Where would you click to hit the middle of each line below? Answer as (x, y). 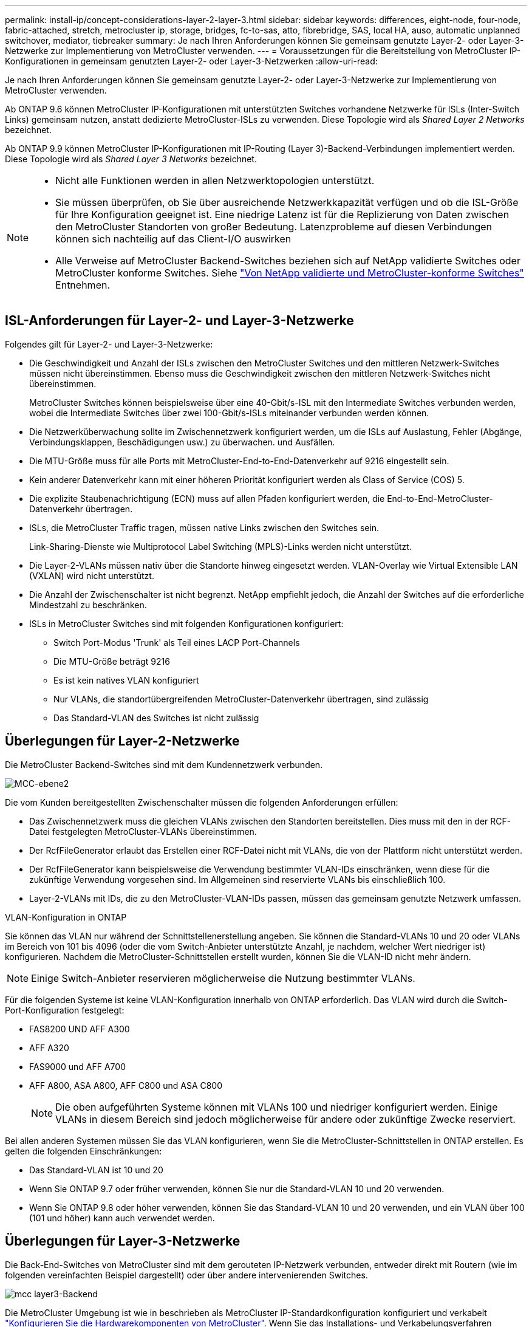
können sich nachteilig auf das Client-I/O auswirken (173, 239)
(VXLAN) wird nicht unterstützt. (92, 575)
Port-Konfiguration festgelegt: (65, 1010)
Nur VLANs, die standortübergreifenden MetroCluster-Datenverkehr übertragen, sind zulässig (241, 699)
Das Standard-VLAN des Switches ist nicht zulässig (156, 718)
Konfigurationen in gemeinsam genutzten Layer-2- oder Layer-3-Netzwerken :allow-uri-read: (191, 61)
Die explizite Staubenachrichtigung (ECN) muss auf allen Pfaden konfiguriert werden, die (207, 498)
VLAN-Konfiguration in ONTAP (66, 917)
